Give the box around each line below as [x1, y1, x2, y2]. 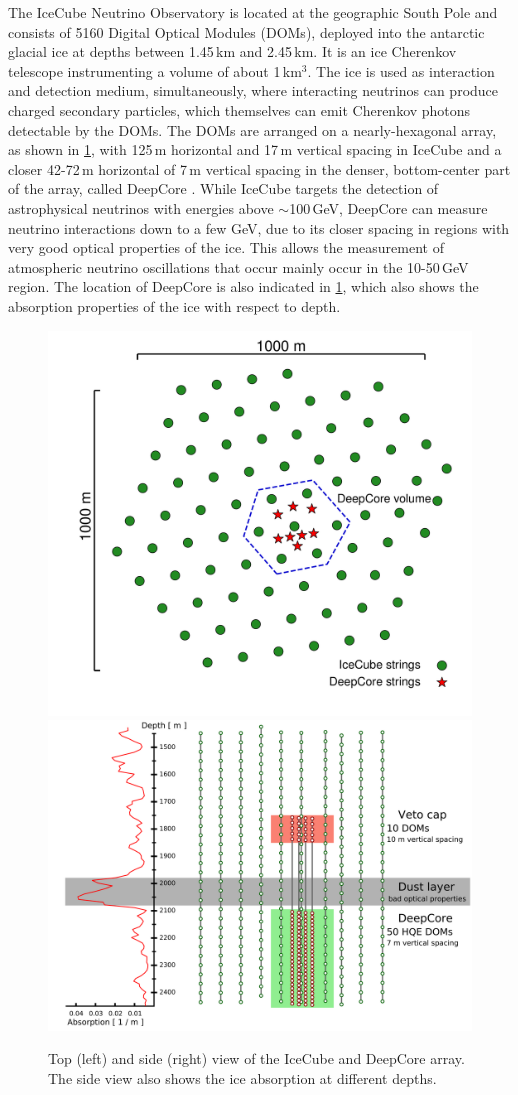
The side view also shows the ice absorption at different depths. [48, 1067, 437, 1088]
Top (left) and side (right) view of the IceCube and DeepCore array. [48, 1048, 465, 1069]
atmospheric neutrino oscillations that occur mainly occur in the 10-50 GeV [8, 256, 469, 277]
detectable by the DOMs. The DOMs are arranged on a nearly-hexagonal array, [8, 119, 497, 140]
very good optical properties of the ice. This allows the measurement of [8, 237, 444, 258]
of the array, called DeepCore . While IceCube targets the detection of [8, 178, 439, 199]
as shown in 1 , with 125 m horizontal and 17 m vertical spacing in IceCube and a [8, 139, 502, 160]
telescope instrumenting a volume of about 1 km [8, 60, 302, 81]
